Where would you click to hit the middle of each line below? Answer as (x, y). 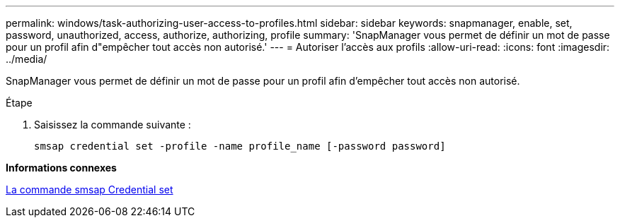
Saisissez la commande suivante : (113, 125)
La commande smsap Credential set (90, 189)
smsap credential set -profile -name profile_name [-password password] (240, 146)
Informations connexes (61, 168)
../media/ (27, 59)
